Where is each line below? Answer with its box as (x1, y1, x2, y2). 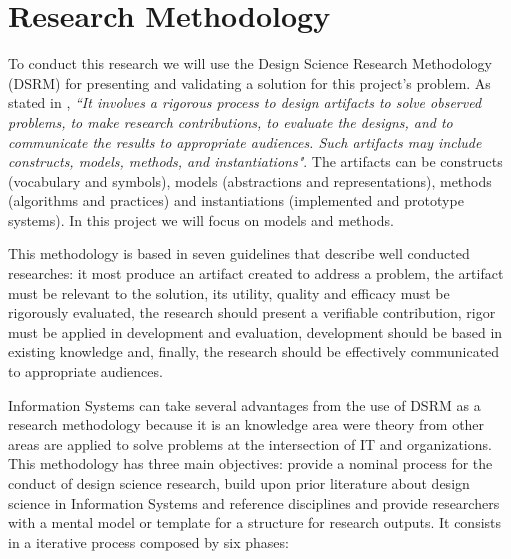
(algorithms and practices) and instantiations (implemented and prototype (8, 190, 464, 211)
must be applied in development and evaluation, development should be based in (8, 321, 503, 342)
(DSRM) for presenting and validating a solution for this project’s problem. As (8, 72, 491, 93)
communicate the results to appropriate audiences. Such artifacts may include (8, 131, 482, 152)
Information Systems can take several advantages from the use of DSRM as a (8, 394, 481, 415)
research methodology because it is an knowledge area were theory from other (8, 414, 485, 435)
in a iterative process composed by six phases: (8, 531, 289, 552)
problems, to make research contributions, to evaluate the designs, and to (8, 111, 453, 132)
